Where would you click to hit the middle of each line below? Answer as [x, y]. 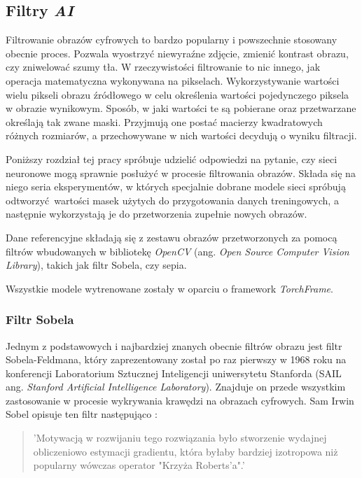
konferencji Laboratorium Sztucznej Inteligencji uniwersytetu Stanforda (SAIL [174, 373]
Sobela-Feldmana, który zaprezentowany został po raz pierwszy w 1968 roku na [176, 359]
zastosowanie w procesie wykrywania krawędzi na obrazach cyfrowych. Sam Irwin [180, 400]
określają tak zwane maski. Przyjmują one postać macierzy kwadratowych [164, 121]
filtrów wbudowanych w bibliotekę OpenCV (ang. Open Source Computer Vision [177, 251]
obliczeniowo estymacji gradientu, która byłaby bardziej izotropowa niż [186, 451]
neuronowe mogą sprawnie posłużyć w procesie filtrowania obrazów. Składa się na [181, 173]
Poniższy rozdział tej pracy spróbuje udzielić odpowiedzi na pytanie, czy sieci [172, 159]
